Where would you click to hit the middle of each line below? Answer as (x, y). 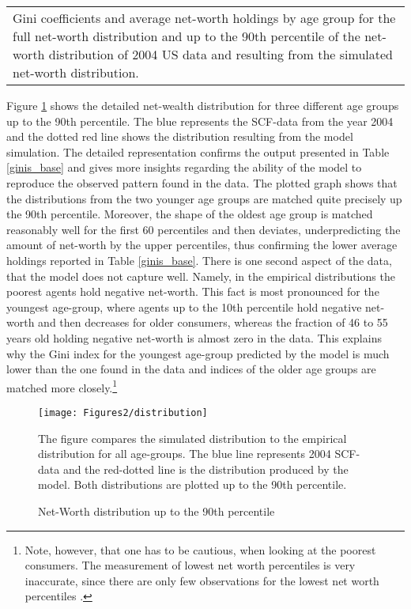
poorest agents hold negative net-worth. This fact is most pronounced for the (193, 291)
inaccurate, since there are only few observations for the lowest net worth (202, 580)
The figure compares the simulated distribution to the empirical (192, 438)
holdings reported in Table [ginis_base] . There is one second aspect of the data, (199, 260)
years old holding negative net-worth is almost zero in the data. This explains (194, 337)
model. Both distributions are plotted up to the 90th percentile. (192, 484)
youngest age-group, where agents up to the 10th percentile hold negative (184, 306)
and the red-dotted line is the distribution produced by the (205, 469)
